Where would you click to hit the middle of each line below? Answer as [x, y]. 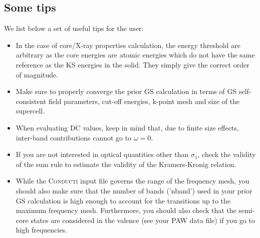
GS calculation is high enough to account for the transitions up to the [123, 200]
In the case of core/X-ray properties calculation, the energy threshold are [128, 45]
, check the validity [227, 154]
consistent [31, 101]
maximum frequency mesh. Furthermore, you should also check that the [126, 210]
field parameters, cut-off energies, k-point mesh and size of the [144, 101]
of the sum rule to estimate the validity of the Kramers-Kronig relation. [126, 164]
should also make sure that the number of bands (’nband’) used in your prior [134, 190]
